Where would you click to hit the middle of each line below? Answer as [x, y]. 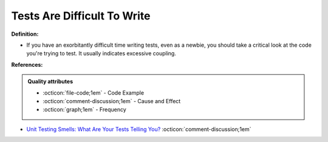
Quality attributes [50, 81]
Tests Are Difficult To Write [81, 16]
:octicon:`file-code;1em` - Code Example [94, 93]
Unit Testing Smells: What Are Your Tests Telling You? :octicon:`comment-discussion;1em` [139, 129]
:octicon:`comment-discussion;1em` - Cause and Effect [112, 101]
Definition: [25, 34]
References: [27, 64]
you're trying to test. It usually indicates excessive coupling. [101, 53]
